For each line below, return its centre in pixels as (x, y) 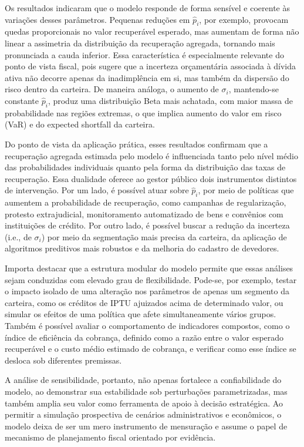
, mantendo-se (254, 89)
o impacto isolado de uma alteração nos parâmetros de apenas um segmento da (147, 291)
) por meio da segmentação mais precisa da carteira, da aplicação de (164, 236)
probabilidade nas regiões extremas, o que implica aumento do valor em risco (143, 112)
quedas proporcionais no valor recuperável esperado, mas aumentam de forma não (152, 31)
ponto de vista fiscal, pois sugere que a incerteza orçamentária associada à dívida (151, 66)
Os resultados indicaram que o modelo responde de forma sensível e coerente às (148, 8)
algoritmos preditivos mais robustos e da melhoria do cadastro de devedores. (142, 248)
